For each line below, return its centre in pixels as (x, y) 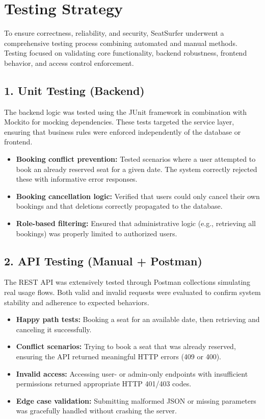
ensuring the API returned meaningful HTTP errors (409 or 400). (118, 356)
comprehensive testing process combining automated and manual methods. (121, 43)
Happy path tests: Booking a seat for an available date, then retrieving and (138, 319)
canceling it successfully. (54, 329)
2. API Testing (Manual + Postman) (103, 261)
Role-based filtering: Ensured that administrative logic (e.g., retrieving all (136, 223)
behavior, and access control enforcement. (69, 63)
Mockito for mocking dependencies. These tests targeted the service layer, (119, 122)
